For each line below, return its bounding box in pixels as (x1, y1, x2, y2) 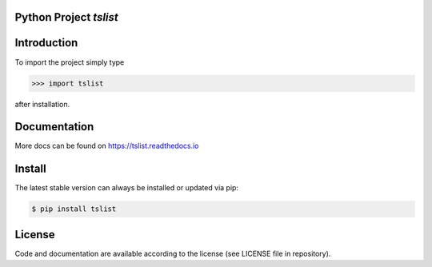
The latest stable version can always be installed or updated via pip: (14, 183, 239, 193)
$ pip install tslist (31, 205, 117, 213)
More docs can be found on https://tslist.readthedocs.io (14, 141, 199, 151)
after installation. (14, 99, 70, 109)
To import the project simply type (14, 57, 125, 67)
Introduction (14, 36, 78, 50)
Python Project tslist (14, 10, 119, 24)
